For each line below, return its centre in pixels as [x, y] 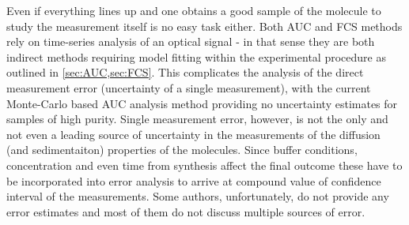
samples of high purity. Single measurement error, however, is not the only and [197, 119]
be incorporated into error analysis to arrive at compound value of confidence [194, 180]
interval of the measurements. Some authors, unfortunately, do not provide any [198, 196]
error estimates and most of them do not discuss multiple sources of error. [186, 211]
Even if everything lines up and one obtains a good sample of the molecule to [194, 10]
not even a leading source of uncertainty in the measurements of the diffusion [193, 134]
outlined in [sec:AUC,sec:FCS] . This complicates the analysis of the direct [185, 72]
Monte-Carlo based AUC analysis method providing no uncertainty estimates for [202, 103]
